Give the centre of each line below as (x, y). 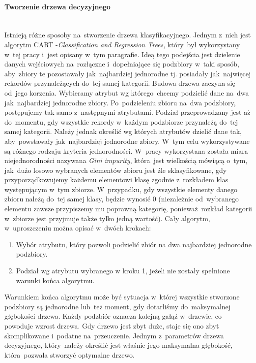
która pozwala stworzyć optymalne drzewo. (70, 354)
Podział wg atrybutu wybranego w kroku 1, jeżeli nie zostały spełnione (123, 271)
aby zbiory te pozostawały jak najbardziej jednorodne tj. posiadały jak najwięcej (128, 73)
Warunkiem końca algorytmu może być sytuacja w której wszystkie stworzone (122, 297)
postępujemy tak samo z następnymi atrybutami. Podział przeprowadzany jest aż (128, 112)
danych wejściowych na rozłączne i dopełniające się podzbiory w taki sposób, (122, 64)
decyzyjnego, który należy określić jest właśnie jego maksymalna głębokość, (119, 345)
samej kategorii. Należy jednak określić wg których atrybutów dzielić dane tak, (123, 131)
